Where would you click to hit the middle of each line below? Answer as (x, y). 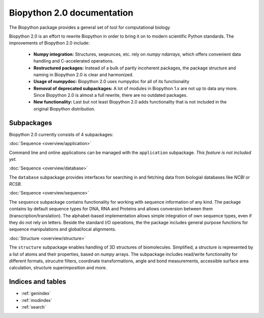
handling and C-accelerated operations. (74, 61)
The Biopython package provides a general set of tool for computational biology (90, 27)
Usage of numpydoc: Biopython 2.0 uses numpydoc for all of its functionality (111, 82)
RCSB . (15, 184)
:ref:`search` (34, 307)
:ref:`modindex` (37, 300)
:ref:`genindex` (36, 294)
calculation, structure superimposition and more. (58, 268)
